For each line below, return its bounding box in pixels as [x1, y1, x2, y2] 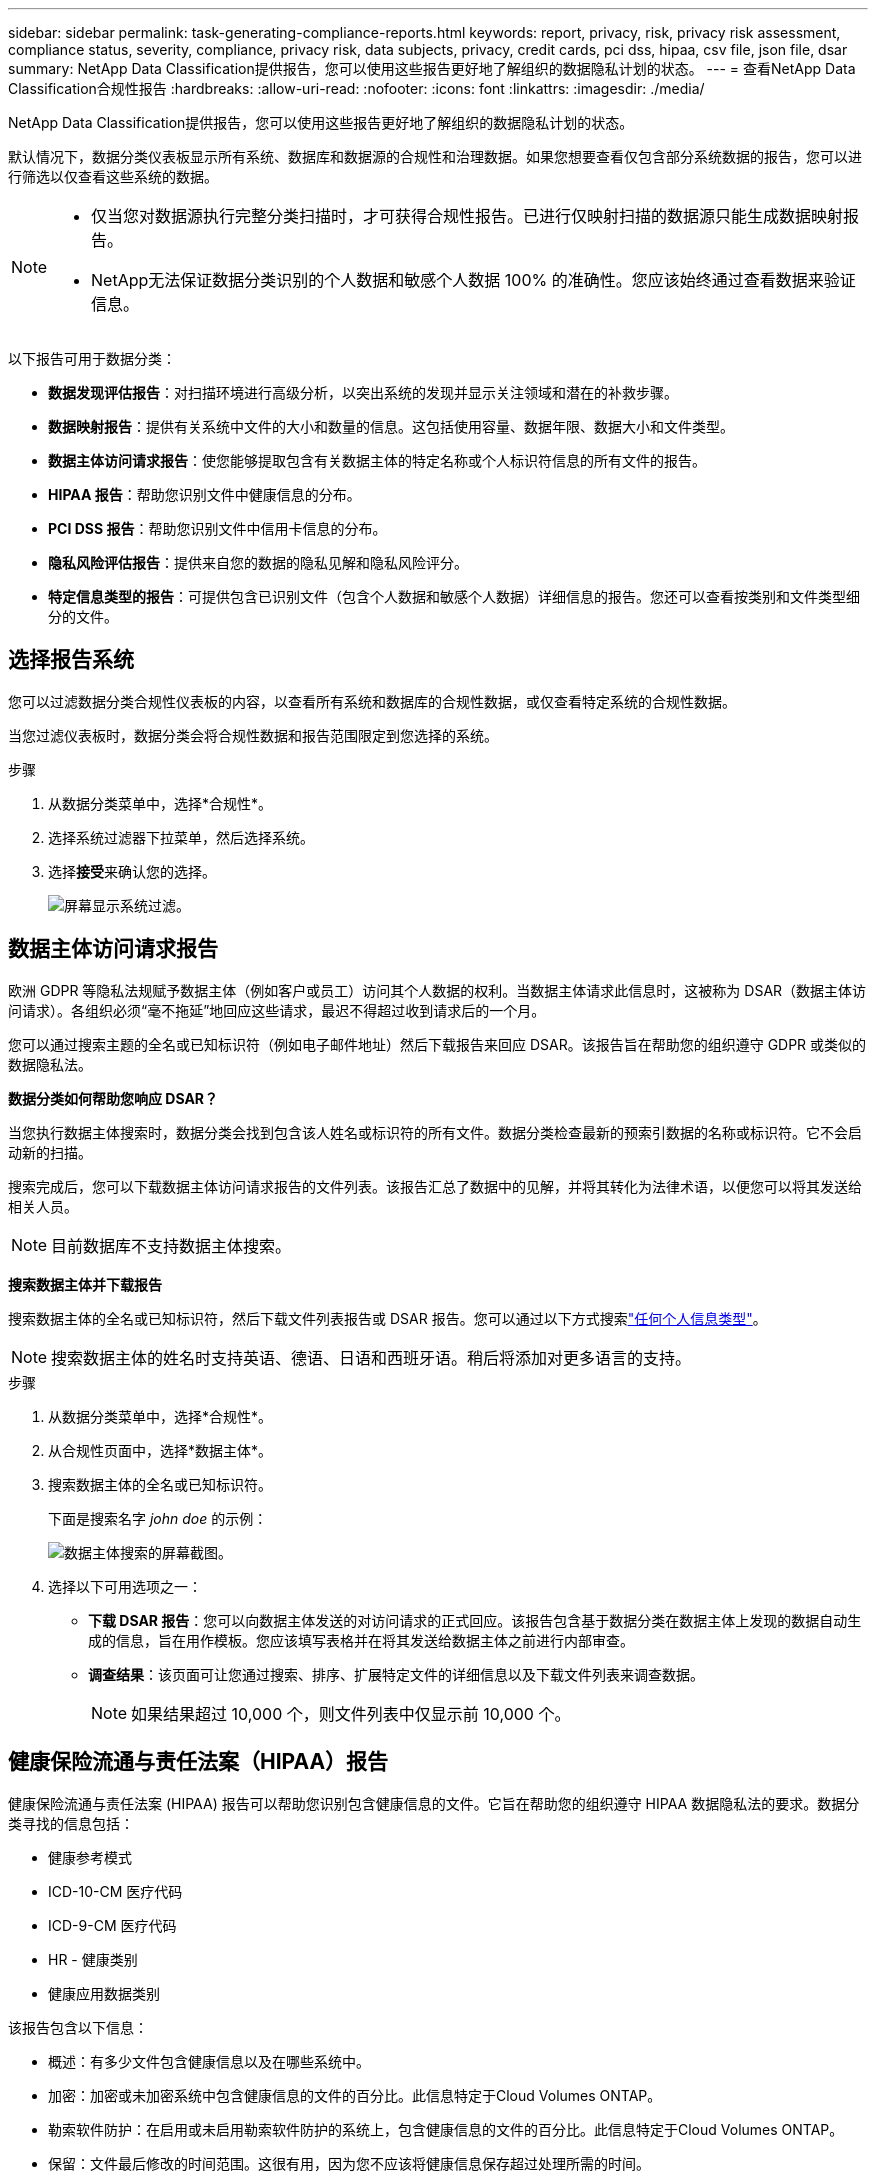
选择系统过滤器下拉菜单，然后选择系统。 [48, 828, 314, 846]
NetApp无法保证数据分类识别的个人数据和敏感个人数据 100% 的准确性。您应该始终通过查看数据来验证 [91, 270, 856, 290]
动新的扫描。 [8, 1143, 92, 1161]
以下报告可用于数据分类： [8, 350, 176, 367]
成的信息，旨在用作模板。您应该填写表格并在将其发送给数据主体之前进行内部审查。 [88, 1631, 634, 1649]
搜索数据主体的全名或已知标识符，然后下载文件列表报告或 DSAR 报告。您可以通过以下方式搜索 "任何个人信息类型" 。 [8, 1309, 767, 1327]
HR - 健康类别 [48, 1950, 138, 1968]
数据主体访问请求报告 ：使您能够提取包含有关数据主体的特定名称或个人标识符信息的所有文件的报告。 [48, 452, 706, 469]
